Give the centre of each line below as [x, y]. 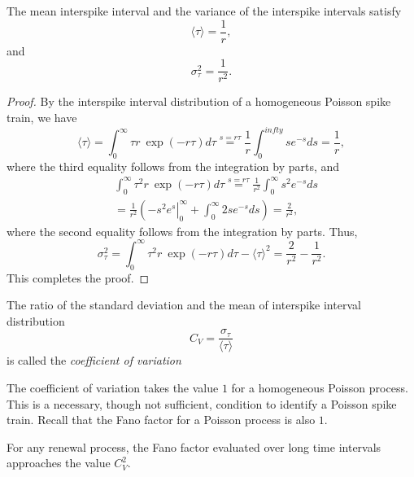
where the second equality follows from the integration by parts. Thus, [182, 231]
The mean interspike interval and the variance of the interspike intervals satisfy [204, 11]
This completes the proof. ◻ [78, 277]
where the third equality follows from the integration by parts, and [173, 166]
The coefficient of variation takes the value [113, 388]
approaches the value [59, 463]
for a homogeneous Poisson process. [320, 388]
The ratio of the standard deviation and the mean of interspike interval [184, 305]
